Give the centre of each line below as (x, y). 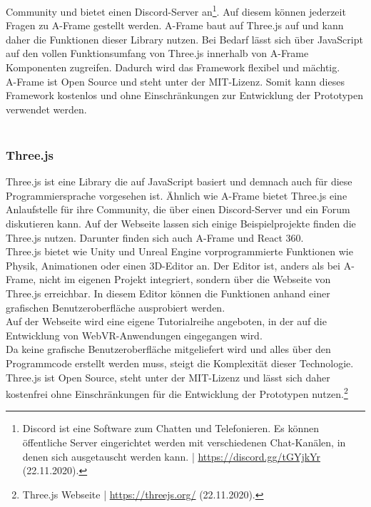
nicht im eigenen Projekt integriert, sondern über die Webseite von (185, 279)
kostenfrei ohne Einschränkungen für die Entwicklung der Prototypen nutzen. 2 (177, 393)
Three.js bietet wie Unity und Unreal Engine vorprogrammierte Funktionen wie (179, 251)
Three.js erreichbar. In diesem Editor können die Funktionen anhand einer (168, 293)
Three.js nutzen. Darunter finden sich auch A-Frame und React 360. (155, 237)
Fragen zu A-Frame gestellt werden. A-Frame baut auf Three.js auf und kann (175, 25)
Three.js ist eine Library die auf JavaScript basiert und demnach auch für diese (179, 181)
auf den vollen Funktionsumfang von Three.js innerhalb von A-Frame (157, 53)
